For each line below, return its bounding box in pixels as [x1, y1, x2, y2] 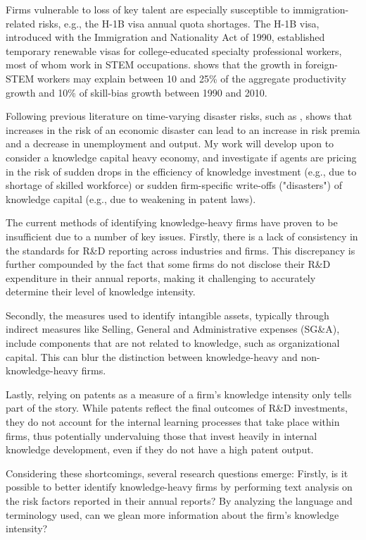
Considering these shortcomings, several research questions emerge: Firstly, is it [6, 465, 348, 480]
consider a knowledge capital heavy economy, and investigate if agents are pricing [6, 149, 357, 164]
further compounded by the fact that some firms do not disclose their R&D [6, 257, 331, 271]
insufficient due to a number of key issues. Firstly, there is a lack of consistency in [6, 228, 358, 243]
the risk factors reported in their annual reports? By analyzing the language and [6, 493, 353, 508]
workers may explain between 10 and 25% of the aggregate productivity [37, 70, 346, 85]
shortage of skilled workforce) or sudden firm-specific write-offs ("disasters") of [6, 178, 343, 192]
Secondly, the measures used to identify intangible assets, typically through [6, 307, 329, 322]
